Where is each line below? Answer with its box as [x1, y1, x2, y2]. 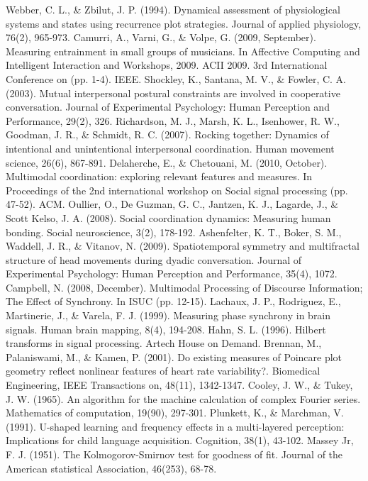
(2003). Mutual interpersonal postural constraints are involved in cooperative [6, 85, 340, 100]
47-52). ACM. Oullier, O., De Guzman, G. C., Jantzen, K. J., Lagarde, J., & [6, 197, 339, 211]
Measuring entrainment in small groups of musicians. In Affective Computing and [6, 43, 360, 58]
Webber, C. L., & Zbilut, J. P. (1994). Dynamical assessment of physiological [6, 2, 340, 16]
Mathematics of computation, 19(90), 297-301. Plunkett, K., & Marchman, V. [6, 405, 344, 420]
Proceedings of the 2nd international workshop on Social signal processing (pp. [6, 182, 348, 197]
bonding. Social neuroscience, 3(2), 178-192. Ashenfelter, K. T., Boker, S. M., [6, 224, 342, 239]
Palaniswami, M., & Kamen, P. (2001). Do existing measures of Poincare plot [6, 349, 342, 364]
